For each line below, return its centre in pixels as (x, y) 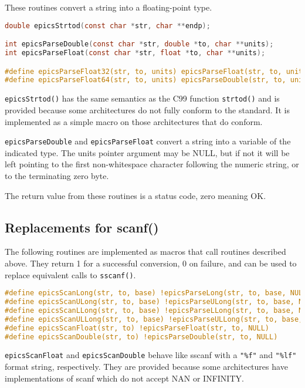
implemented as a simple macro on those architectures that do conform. (134, 121)
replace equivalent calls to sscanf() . (70, 274)
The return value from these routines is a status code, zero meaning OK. (135, 195)
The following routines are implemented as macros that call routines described (145, 252)
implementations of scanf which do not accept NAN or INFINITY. (124, 378)
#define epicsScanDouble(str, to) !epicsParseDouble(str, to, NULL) (141, 337)
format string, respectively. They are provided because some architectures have (146, 367)
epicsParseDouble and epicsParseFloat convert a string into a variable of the (148, 141)
